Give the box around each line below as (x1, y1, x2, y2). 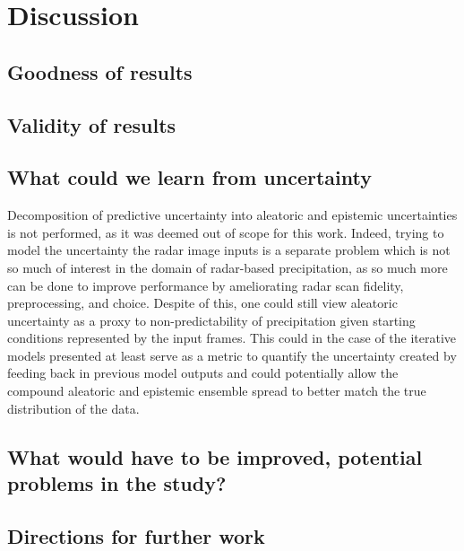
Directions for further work (7, 521, 265, 549)
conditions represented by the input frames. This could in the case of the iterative (7, 328, 457, 347)
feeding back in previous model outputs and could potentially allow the (7, 363, 399, 382)
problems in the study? (7, 469, 227, 497)
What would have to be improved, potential (7, 442, 423, 470)
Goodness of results (7, 57, 193, 85)
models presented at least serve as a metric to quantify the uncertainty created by (7, 345, 457, 364)
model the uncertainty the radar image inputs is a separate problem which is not (7, 241, 451, 259)
